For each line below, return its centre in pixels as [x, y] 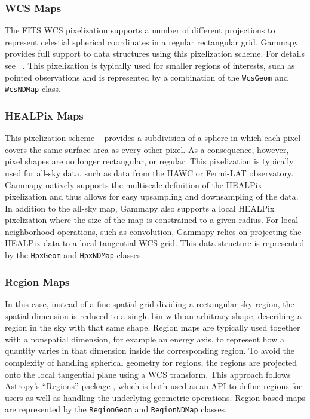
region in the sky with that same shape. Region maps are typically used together [153, 327]
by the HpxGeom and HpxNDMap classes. [74, 255]
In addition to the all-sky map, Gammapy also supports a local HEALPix [140, 208]
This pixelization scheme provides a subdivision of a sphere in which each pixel [153, 138]
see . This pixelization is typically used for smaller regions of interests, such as [150, 65]
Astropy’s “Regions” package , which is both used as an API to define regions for [154, 386]
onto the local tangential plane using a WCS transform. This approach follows [148, 374]
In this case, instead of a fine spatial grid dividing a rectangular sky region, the [150, 303]
